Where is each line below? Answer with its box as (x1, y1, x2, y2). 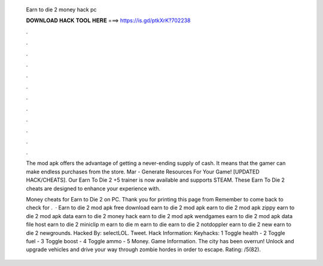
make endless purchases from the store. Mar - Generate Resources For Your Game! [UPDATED (26, 168, 260, 175)
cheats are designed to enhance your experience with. (26, 185, 161, 192)
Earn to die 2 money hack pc (26, 6, 97, 13)
